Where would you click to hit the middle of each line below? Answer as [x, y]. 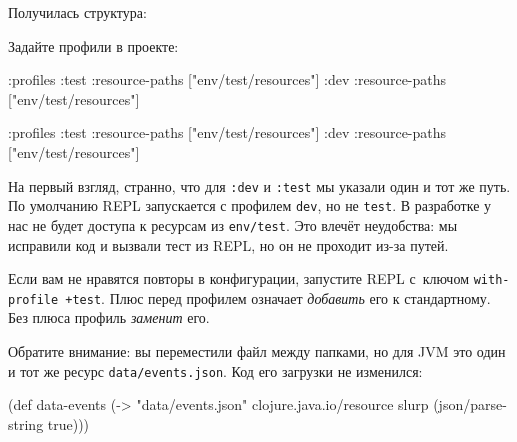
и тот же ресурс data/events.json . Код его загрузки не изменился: [215, 370]
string [26, 423]
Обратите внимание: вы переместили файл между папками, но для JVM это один [257, 351]
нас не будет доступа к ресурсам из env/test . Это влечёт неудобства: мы [233, 224]
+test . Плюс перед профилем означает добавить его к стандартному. [278, 297]
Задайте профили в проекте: [93, 45]
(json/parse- [470, 404]
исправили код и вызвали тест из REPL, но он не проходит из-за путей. [228, 244]
